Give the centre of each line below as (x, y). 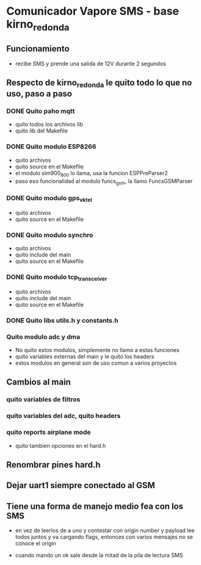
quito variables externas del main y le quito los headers (85, 356)
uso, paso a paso (39, 94)
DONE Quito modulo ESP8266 (51, 146)
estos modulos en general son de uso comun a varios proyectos (96, 363)
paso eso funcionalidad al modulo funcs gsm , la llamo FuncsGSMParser (104, 182)
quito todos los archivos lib (49, 124)
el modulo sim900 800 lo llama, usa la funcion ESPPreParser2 (91, 174)
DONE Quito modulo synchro (50, 235)
